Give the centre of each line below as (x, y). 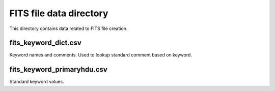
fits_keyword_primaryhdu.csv (59, 69)
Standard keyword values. (37, 82)
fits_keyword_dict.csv (45, 43)
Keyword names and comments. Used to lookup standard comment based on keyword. (101, 55)
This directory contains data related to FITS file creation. (68, 28)
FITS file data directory (59, 13)
